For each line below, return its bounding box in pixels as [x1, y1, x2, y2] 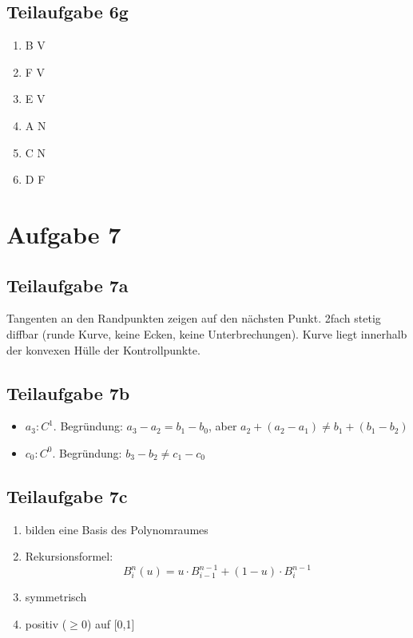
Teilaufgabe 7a [6, 272, 129, 297]
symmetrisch [25, 588, 87, 605]
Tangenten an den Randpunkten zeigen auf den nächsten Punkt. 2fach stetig [6, 310, 381, 327]
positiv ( [25, 616, 67, 632]
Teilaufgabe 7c [6, 483, 128, 508]
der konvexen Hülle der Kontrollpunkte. [6, 341, 201, 358]
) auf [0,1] [86, 616, 135, 632]
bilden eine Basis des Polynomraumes [25, 521, 208, 537]
